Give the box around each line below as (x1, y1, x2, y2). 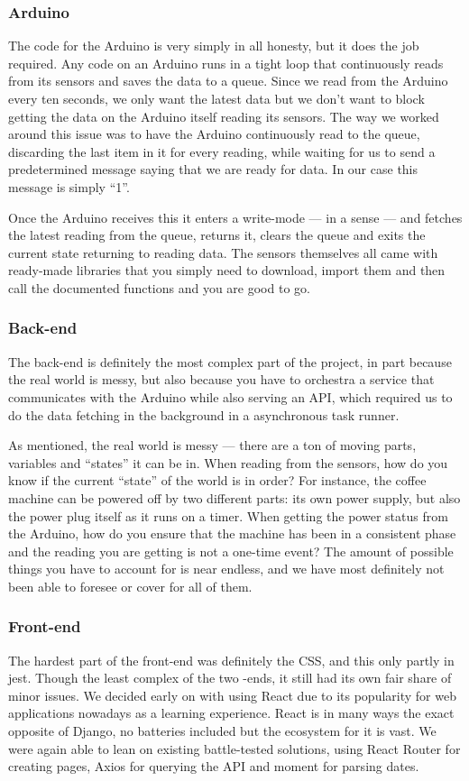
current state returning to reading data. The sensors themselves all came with (8, 243, 438, 262)
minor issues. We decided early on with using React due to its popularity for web (8, 685, 456, 704)
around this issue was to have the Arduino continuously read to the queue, (8, 124, 420, 143)
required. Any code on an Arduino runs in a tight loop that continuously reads (8, 53, 444, 72)
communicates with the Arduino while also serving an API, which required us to (8, 387, 453, 406)
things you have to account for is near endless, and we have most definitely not (8, 559, 445, 578)
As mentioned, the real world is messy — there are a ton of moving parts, (8, 436, 417, 455)
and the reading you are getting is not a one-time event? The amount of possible (8, 541, 454, 560)
